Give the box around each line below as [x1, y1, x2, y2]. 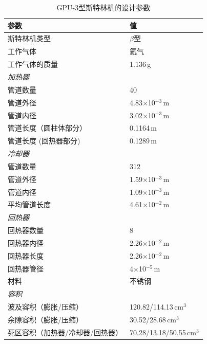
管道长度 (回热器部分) [8, 135, 80, 146]
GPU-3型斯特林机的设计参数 [56, 2, 151, 12]
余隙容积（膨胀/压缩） [8, 314, 83, 324]
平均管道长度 [8, 199, 51, 210]
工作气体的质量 [8, 59, 58, 69]
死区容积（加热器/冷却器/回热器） [8, 327, 122, 337]
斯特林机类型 [8, 33, 51, 44]
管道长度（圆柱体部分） [8, 122, 87, 133]
